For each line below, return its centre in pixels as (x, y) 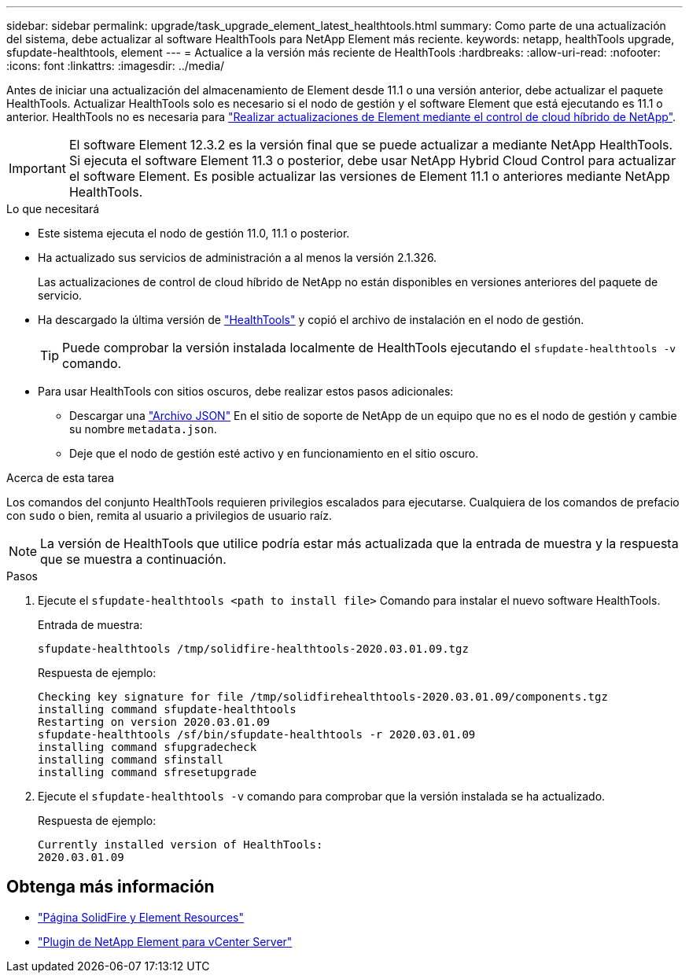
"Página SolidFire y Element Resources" (141, 917)
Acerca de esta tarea (61, 478)
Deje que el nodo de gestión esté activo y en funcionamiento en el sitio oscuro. (274, 453)
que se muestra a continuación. (133, 559)
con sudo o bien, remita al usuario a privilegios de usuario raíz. (169, 515)
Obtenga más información (111, 887)
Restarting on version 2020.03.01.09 (154, 722)
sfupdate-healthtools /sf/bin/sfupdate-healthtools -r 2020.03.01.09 (257, 734)
